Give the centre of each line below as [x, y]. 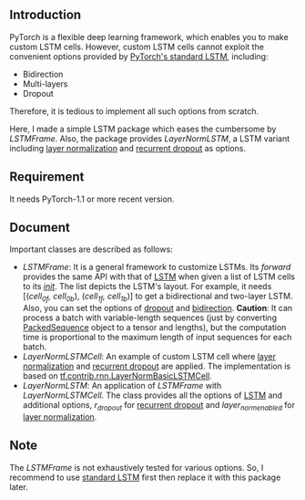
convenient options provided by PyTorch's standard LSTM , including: [139, 56]
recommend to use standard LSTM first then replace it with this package [145, 477]
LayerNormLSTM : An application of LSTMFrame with [122, 386]
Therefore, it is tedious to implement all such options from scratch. [134, 111]
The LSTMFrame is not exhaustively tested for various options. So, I [137, 467]
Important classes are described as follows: [91, 249]
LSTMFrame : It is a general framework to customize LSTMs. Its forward [157, 267]
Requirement [47, 177]
